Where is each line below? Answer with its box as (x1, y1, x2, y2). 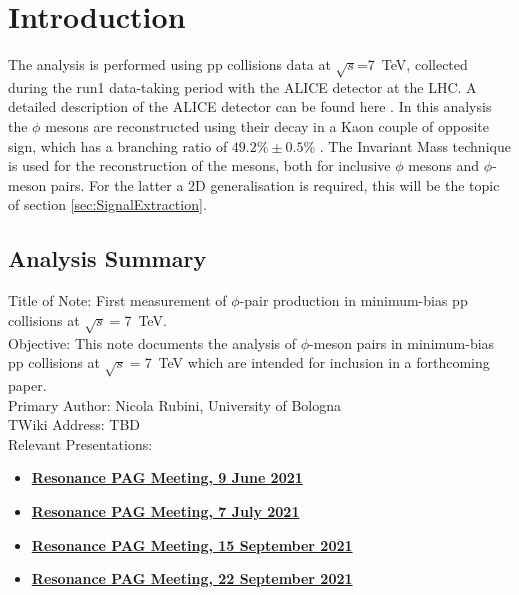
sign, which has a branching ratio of (8, 135, 228, 156)
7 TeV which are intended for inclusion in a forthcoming (144, 352, 490, 373)
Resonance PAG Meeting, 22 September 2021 (31, 568, 353, 589)
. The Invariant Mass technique (319, 135, 511, 156)
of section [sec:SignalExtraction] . (8, 194, 207, 215)
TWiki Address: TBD (8, 414, 141, 435)
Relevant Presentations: (8, 433, 153, 454)
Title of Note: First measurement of (8, 290, 227, 311)
